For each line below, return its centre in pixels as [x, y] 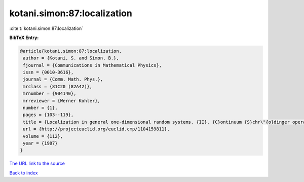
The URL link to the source [37, 163]
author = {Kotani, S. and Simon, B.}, [71, 58]
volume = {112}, [43, 136]
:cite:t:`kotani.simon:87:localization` [46, 28]
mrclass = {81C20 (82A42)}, [58, 86]
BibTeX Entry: [24, 38]
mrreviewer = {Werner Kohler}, [62, 101]
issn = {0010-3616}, [48, 72]
